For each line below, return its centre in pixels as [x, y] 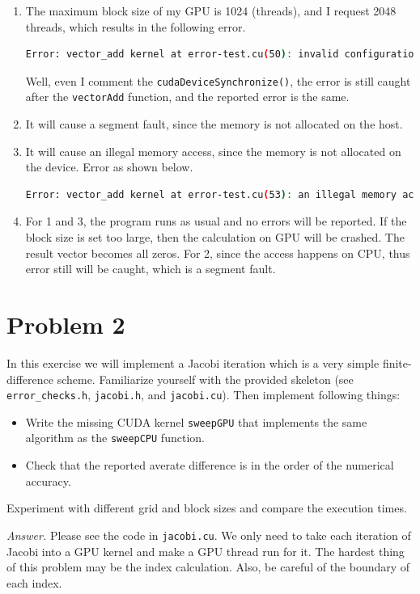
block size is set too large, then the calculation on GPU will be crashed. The [215, 237]
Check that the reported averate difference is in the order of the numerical [210, 465]
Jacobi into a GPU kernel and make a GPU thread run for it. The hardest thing [206, 551]
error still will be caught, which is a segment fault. [151, 269]
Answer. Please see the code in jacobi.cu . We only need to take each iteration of [209, 535]
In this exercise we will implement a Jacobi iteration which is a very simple [193, 362]
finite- [397, 362]
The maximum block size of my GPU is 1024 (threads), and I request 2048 [211, 11]
